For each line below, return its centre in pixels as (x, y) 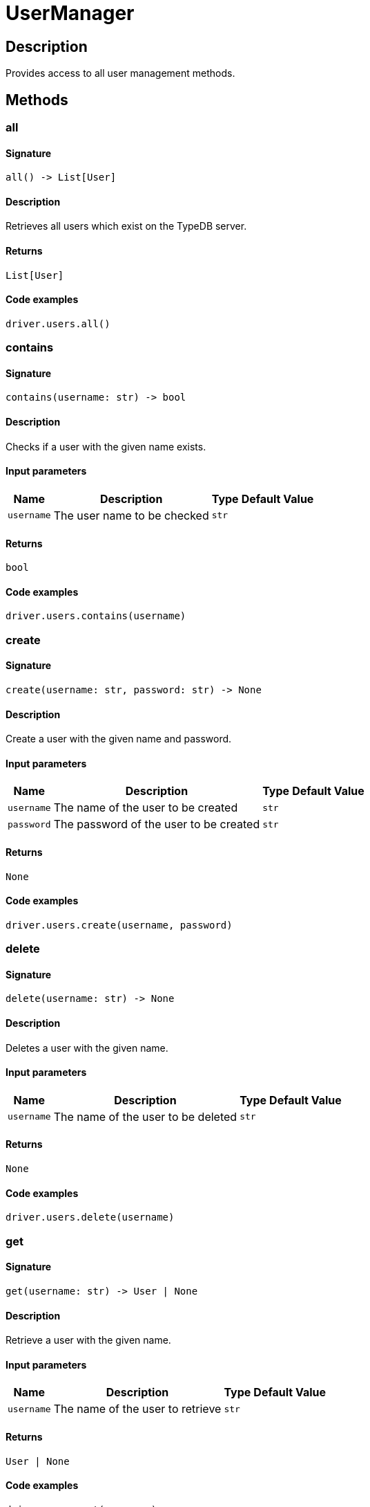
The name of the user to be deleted (145, 1116)
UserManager (70, 13)
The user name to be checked (131, 515)
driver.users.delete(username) (90, 1217)
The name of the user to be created (146, 808)
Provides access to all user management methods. (120, 73)
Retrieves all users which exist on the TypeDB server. (126, 226)
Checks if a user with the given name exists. (106, 446)
